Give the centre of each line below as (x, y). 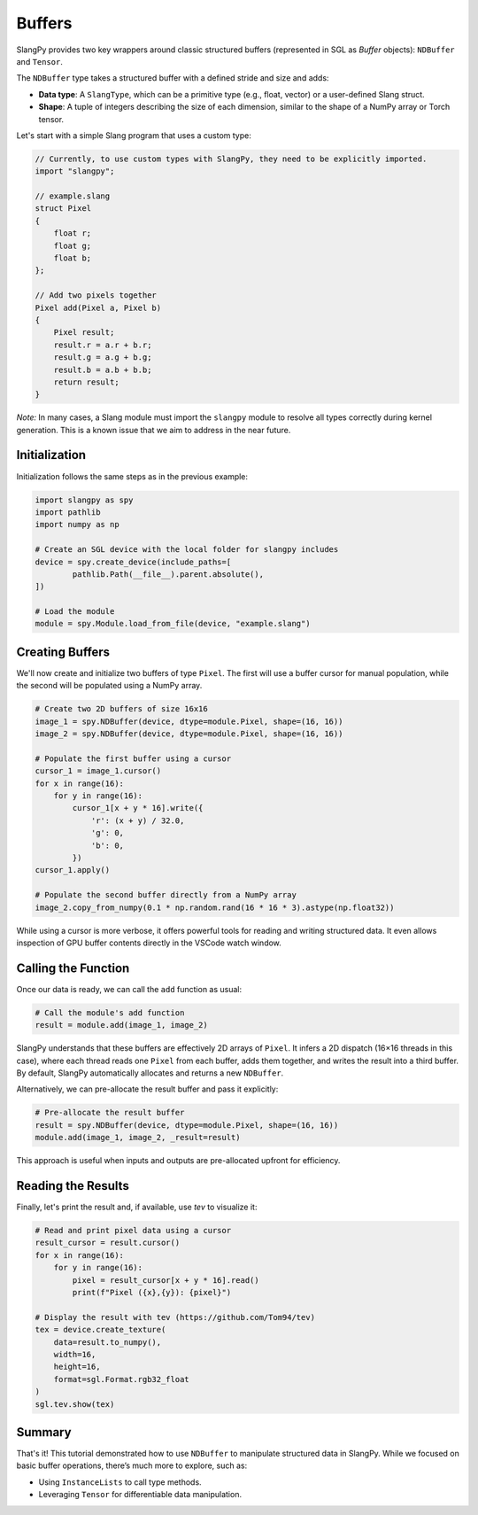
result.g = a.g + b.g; (103, 357)
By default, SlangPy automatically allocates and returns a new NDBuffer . (150, 1073)
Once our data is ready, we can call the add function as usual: (129, 989)
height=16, (77, 1367)
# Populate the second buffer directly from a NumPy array (166, 895)
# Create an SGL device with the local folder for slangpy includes (187, 550)
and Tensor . (40, 61)
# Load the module (75, 612)
